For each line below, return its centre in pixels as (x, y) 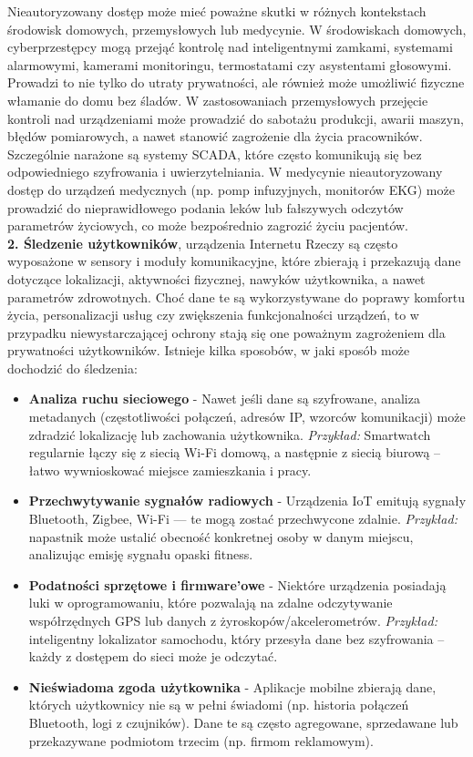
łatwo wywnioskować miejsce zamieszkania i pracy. (170, 470)
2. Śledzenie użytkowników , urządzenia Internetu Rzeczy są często (203, 243)
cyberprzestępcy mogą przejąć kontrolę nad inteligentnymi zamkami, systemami (230, 47)
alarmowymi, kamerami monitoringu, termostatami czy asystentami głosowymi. (230, 64)
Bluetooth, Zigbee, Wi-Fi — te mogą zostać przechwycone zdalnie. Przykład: (243, 519)
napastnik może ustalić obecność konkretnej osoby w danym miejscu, (221, 536)
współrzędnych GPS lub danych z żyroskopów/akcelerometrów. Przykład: (233, 620)
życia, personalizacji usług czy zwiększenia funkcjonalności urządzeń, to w (213, 315)
